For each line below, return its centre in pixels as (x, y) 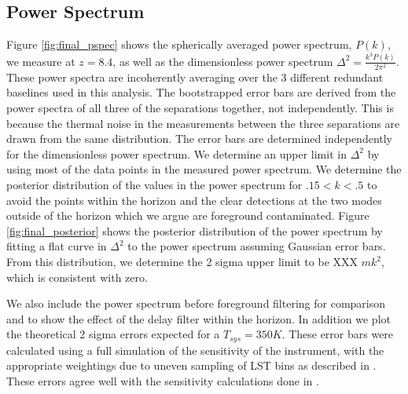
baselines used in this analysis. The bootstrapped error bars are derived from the (201, 92)
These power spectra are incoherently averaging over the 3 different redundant (195, 77)
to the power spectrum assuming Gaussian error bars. (257, 246)
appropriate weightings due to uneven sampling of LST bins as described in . (191, 365)
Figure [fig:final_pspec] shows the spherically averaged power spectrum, (179, 44)
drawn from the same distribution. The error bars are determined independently (200, 139)
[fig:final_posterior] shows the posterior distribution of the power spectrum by (195, 230)
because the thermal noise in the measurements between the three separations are (203, 123)
